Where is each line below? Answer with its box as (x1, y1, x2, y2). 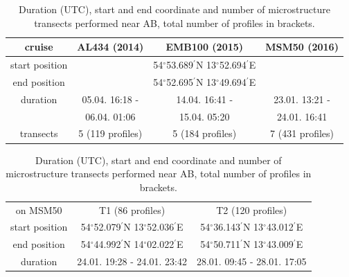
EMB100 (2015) (165, 39, 244, 54)
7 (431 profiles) (270, 126, 334, 141)
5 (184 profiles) (172, 126, 237, 141)
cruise (24, 39, 53, 54)
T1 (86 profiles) (99, 202, 165, 217)
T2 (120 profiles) (216, 202, 287, 217)
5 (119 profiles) (78, 126, 143, 141)
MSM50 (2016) (265, 39, 339, 54)
